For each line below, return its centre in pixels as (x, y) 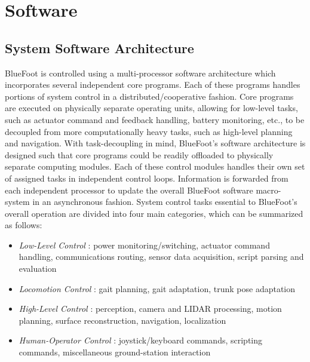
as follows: (24, 225)
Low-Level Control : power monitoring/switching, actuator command (144, 245)
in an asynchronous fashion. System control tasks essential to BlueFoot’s (165, 202)
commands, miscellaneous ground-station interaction (115, 352)
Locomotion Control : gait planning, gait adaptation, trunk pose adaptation (157, 288)
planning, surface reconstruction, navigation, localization (122, 320)
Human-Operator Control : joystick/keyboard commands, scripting (141, 340)
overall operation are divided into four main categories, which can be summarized (154, 213)
